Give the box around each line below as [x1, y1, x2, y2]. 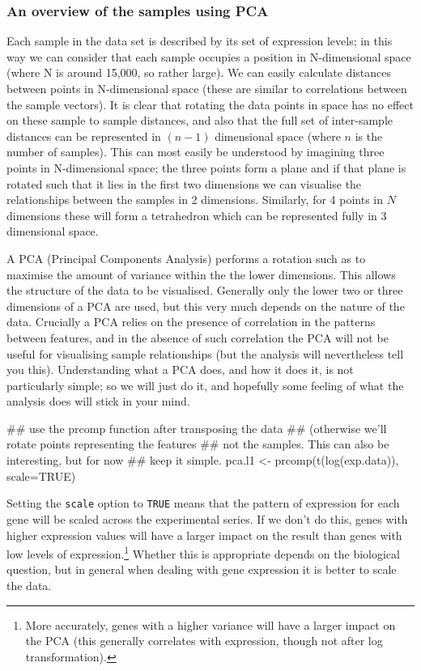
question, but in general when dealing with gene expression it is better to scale [6, 561, 397, 578]
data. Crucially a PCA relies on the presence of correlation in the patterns [6, 313, 376, 330]
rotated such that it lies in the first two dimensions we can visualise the [6, 175, 362, 192]
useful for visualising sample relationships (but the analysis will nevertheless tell [6, 345, 404, 362]
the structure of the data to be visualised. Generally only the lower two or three [6, 282, 403, 299]
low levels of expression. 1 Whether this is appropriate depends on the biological [6, 543, 400, 562]
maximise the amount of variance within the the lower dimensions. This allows [6, 265, 396, 282]
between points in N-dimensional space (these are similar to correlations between [6, 80, 407, 96]
